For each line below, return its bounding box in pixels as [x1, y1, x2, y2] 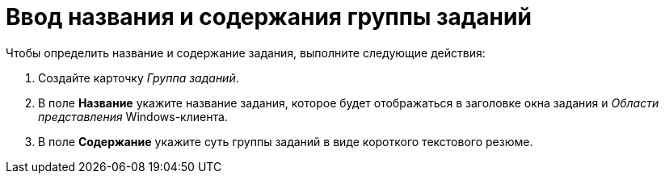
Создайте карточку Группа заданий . [38, 70, 239, 85]
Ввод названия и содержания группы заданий [6, 3, 532, 31]
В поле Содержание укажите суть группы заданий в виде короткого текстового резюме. [38, 134, 533, 149]
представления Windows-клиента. [38, 109, 228, 123]
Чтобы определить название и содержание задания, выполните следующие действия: [6, 45, 486, 60]
